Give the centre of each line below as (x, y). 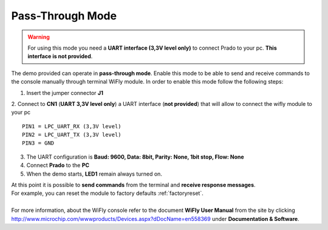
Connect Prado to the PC (58, 165)
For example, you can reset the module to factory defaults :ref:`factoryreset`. (107, 193)
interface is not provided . (60, 56)
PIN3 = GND (38, 143)
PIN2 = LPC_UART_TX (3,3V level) (72, 135)
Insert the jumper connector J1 (65, 93)
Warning (39, 37)
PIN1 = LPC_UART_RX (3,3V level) (72, 126)
